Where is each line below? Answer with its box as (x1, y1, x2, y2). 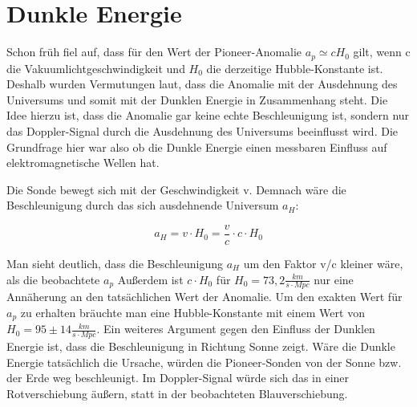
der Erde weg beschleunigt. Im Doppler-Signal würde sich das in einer (6, 369, 350, 386)
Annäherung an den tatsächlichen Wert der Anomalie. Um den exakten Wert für (6, 288, 403, 305)
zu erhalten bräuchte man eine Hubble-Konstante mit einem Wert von (20, 304, 365, 320)
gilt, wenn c (353, 43, 411, 60)
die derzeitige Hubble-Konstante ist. (206, 59, 383, 76)
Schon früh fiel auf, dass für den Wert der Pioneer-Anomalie (6, 43, 302, 60)
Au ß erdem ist (117, 271, 184, 287)
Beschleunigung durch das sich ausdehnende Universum (6, 197, 279, 214)
